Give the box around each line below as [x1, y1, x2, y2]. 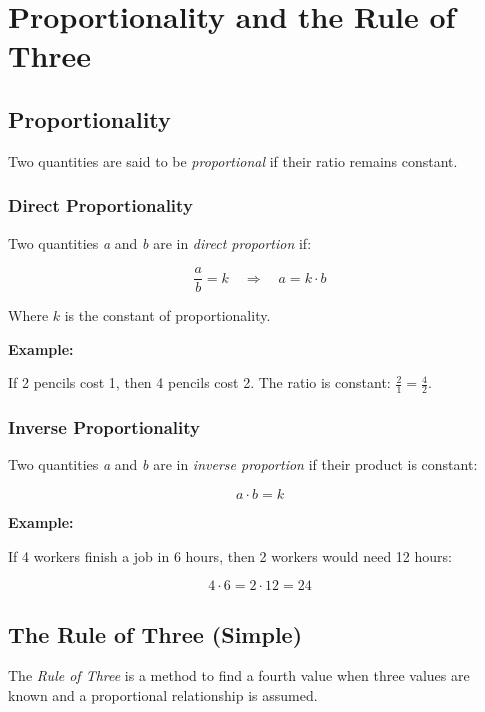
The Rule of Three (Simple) [8, 618, 303, 649]
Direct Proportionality [8, 193, 193, 218]
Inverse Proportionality [8, 415, 201, 440]
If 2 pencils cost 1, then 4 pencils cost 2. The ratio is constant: [8, 372, 391, 393]
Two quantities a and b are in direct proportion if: [8, 232, 312, 253]
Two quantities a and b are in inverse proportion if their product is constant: [8, 454, 478, 475]
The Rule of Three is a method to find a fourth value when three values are [8, 665, 470, 686]
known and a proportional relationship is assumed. [8, 685, 318, 706]
